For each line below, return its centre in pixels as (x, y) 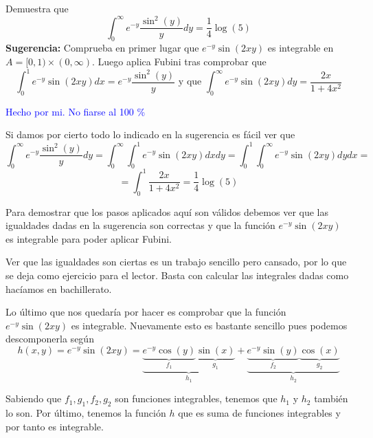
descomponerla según (50, 339)
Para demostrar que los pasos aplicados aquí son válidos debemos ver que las (167, 211)
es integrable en (301, 48)
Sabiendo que (34, 398)
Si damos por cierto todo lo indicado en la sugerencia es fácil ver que (150, 134)
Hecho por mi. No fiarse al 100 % (76, 111)
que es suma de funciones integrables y (259, 413)
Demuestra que (37, 8)
